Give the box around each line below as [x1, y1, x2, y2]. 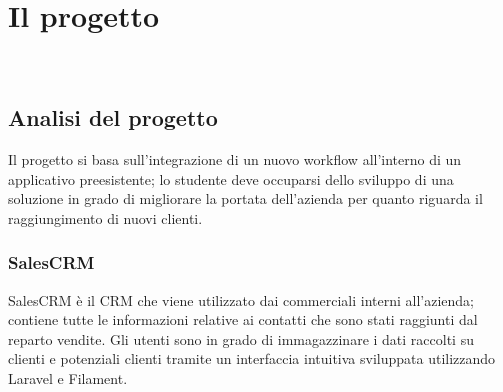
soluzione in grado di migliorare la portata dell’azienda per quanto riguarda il [8, 188, 483, 209]
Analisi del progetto [8, 102, 218, 133]
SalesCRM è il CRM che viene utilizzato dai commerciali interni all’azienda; [8, 289, 475, 310]
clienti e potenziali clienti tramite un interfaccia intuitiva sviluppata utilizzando [8, 348, 496, 369]
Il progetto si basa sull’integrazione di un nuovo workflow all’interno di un [8, 148, 462, 169]
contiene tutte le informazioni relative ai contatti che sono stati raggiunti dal [8, 309, 478, 330]
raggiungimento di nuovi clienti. [8, 207, 203, 228]
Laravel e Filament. [8, 367, 128, 388]
